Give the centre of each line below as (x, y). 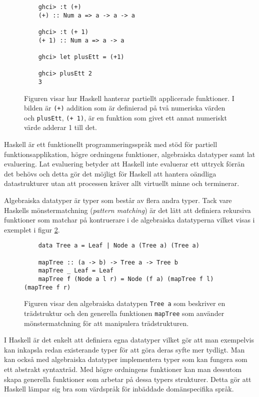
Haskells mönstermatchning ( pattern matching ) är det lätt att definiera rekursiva (127, 210)
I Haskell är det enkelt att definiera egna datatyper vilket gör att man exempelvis (129, 340)
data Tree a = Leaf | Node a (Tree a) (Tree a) (119, 246)
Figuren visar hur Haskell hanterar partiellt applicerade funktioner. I (129, 98)
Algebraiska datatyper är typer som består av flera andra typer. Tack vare (118, 200)
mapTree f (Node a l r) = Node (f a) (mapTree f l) (126, 279)
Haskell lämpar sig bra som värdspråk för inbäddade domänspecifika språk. (119, 389)
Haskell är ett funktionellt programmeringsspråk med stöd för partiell (111, 144)
